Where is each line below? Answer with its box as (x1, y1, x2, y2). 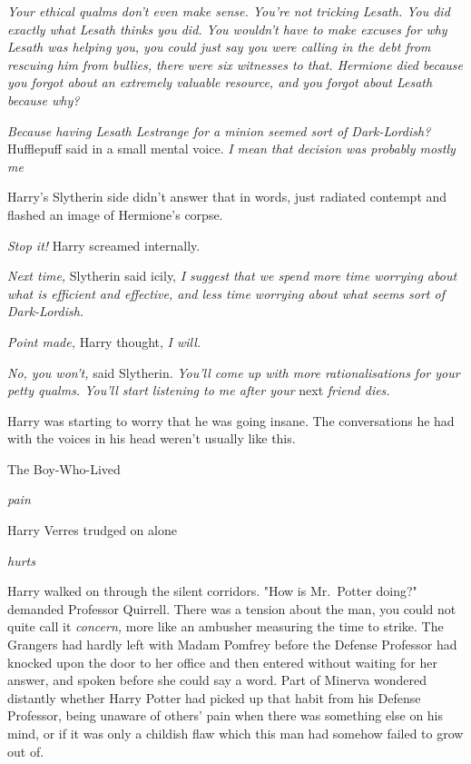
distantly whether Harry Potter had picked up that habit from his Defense (7, 688, 421, 707)
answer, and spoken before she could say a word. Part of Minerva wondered (7, 670, 427, 690)
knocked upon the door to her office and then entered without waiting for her (7, 652, 437, 671)
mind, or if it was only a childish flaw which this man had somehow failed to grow (7, 724, 464, 742)
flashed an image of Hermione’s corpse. (7, 204, 223, 223)
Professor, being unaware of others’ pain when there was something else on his (7, 706, 444, 725)
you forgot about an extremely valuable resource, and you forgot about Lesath (7, 73, 433, 92)
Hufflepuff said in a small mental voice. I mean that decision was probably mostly (7, 139, 456, 158)
